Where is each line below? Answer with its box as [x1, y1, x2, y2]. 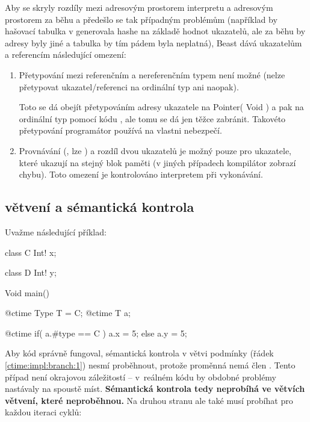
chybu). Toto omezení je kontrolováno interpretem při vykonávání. [19, 168, 263, 181]
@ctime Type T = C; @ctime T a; [5, 306, 131, 319]
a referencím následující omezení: [5, 48, 126, 61]
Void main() [5, 286, 49, 299]
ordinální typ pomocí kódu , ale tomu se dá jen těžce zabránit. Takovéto [19, 112, 286, 125]
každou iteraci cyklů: [5, 406, 82, 418]
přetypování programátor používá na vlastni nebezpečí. [19, 124, 222, 137]
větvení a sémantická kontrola [5, 197, 194, 216]
